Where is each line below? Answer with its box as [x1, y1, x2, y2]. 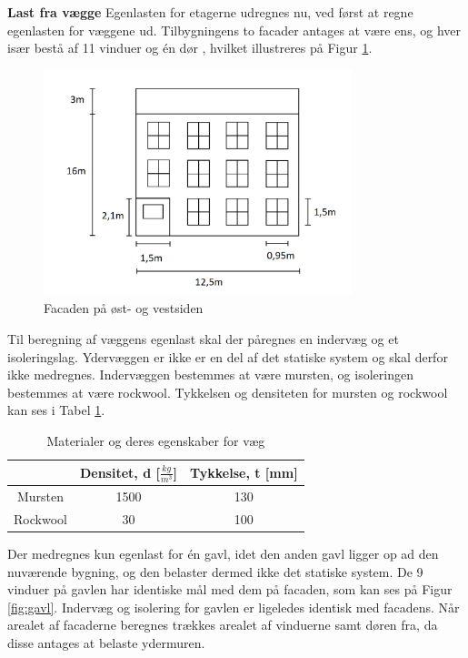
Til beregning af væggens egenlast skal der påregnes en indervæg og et [7, 329, 399, 349]
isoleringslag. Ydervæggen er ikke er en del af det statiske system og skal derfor [7, 347, 448, 366]
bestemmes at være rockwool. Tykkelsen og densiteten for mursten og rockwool [7, 382, 448, 401]
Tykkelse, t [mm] [190, 462, 298, 481]
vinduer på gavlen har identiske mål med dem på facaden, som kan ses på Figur [7, 580, 453, 599]
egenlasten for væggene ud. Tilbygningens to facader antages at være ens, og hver [7, 20, 461, 39]
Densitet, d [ [79, 462, 160, 481]
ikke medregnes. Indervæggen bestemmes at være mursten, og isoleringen [7, 365, 413, 384]
